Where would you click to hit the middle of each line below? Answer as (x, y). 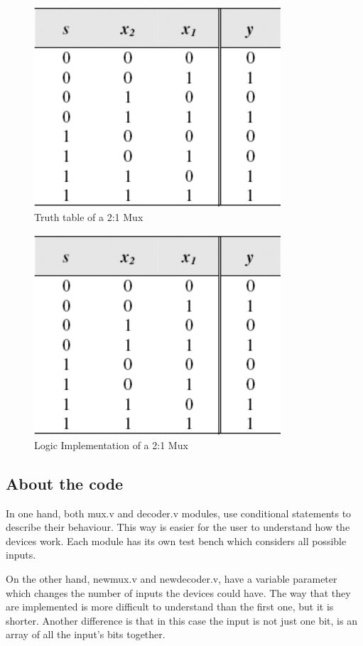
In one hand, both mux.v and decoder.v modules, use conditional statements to (179, 513)
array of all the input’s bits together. (86, 634)
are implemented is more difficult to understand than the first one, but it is (170, 607)
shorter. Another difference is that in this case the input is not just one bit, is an (181, 620)
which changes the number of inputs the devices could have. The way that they (178, 592)
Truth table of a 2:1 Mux (89, 216)
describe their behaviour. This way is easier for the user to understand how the (178, 527)
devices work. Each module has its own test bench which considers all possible (176, 540)
